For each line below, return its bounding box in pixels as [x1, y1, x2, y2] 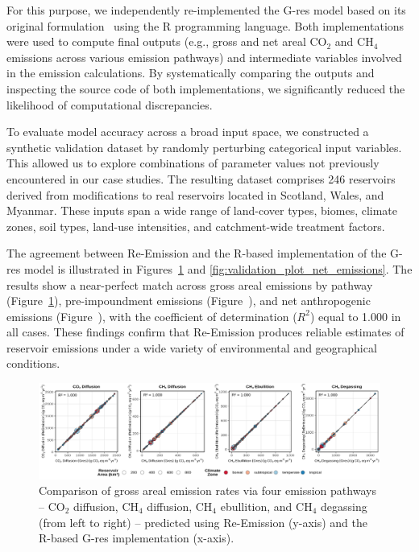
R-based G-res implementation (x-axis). [39, 529, 234, 546]
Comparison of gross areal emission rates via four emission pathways [39, 482, 376, 499]
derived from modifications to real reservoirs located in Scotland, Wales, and [6, 186, 384, 203]
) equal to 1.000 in [309, 307, 401, 324]
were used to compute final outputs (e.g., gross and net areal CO [6, 33, 327, 50]
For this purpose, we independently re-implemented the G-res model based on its [6, 2, 406, 18]
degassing [321, 497, 367, 514]
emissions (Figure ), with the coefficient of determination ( [6, 307, 297, 324]
